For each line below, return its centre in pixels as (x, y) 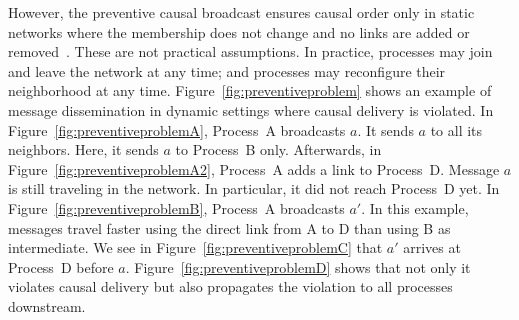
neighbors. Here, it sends (83, 149)
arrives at (432, 247)
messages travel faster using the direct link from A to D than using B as (229, 227)
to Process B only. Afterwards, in (278, 149)
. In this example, (415, 207)
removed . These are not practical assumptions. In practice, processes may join (250, 51)
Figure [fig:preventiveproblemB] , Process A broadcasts (176, 207)
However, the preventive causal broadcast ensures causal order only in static (241, 12)
